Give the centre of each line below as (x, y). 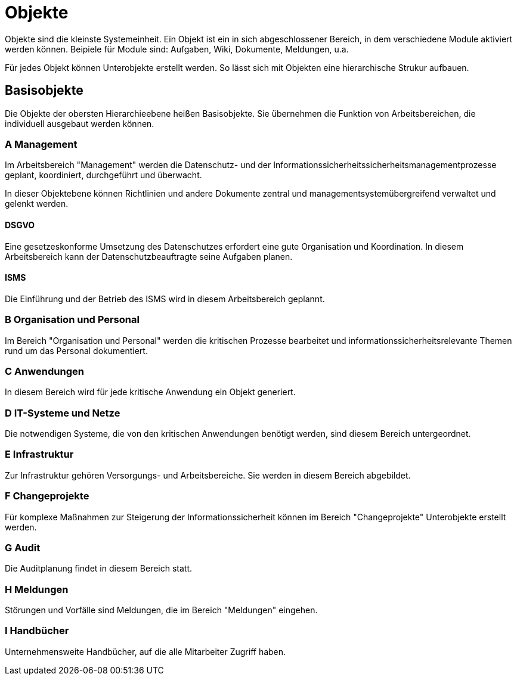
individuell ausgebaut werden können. (80, 123)
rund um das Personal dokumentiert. (76, 350)
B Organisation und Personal (72, 320)
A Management (41, 144)
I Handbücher (37, 631)
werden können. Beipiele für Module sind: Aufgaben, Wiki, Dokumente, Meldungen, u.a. (177, 49)
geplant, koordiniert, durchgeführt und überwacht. (103, 175)
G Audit (23, 547)
